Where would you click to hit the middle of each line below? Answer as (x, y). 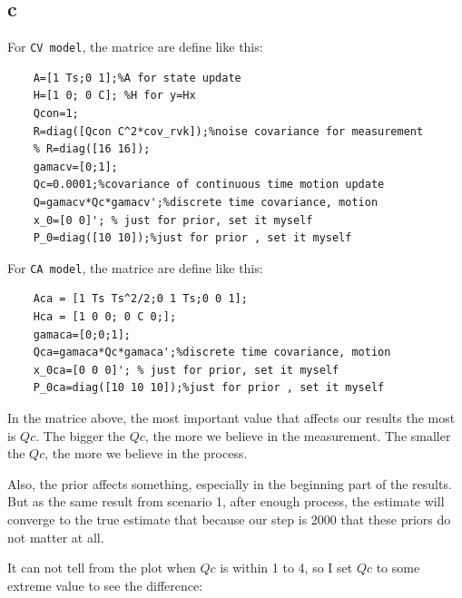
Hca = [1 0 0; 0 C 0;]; (105, 317)
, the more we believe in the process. (146, 453)
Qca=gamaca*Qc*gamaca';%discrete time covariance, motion (212, 353)
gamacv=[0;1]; (75, 167)
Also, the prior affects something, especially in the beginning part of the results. (230, 483)
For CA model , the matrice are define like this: (135, 267)
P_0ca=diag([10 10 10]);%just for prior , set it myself (209, 388)
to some (398, 568)
